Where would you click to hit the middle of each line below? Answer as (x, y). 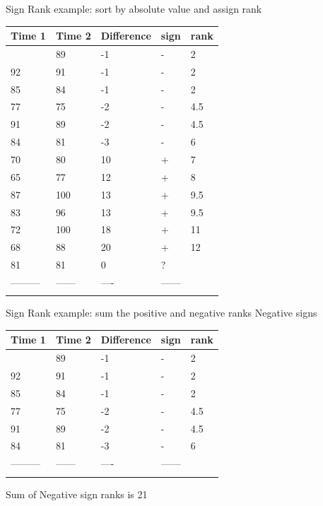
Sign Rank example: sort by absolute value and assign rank (134, 8)
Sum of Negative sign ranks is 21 (77, 494)
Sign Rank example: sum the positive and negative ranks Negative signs (161, 313)
